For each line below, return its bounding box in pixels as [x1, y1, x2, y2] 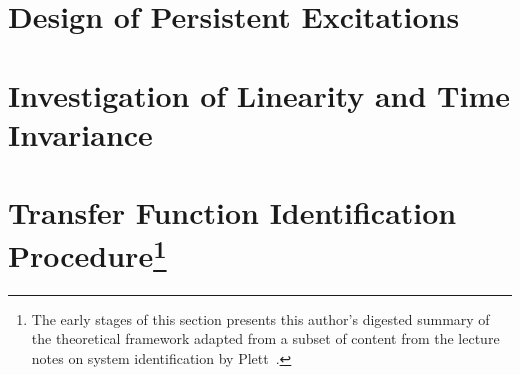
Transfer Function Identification [8, 192, 457, 233]
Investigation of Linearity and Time [8, 74, 511, 115]
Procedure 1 [8, 231, 167, 276]
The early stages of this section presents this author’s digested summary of [31, 308, 490, 329]
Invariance [8, 113, 153, 154]
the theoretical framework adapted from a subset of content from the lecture [31, 328, 500, 349]
